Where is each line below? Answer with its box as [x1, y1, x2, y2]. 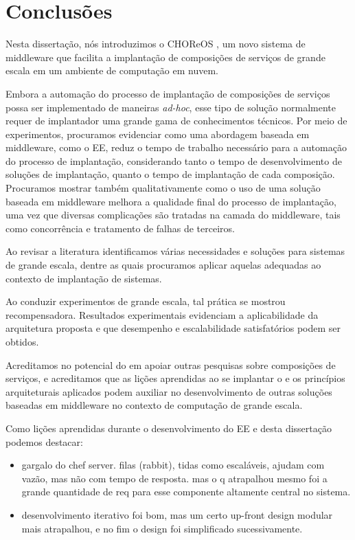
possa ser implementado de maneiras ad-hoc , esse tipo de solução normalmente [5, 100, 336, 114]
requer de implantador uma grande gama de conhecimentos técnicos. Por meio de [5, 113, 347, 128]
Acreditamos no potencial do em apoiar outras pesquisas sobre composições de [5, 357, 336, 372]
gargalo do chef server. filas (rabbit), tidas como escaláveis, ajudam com [21, 458, 325, 472]
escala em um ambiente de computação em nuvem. [5, 63, 218, 78]
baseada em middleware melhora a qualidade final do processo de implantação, [5, 194, 336, 208]
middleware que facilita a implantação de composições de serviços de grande [5, 49, 325, 64]
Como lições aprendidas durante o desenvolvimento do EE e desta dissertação [5, 420, 332, 435]
